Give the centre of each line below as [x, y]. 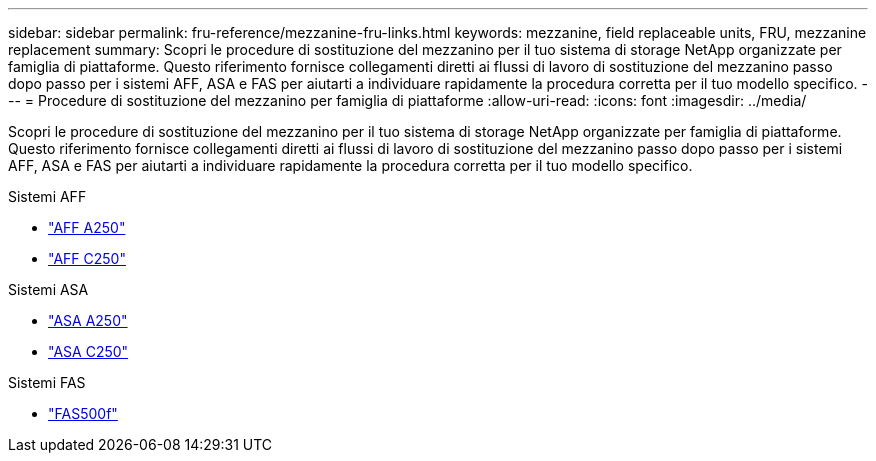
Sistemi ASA [48, 289]
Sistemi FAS [47, 382]
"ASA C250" [88, 351]
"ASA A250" [88, 320]
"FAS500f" [83, 413]
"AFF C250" [87, 258]
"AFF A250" [87, 227]
